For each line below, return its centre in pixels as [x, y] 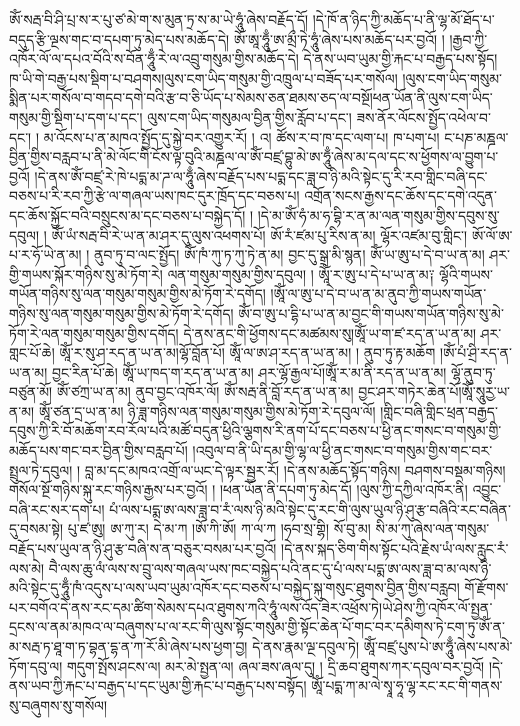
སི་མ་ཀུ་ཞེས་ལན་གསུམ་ [432, 528]
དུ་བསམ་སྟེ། [36, 528]
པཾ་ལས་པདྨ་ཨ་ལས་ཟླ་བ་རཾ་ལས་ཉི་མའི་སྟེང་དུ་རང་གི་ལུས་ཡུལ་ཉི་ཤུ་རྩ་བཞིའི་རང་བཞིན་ [310, 508]
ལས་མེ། [27, 567]
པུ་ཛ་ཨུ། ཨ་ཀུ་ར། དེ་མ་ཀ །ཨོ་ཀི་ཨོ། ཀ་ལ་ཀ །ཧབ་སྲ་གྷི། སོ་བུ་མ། [219, 528]
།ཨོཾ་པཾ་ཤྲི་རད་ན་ [475, 352]
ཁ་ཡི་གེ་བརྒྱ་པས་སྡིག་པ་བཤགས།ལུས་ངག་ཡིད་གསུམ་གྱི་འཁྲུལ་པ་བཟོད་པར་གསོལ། [203, 77]
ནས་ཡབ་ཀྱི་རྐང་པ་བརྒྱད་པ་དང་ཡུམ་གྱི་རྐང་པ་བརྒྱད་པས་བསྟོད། [158, 685]
